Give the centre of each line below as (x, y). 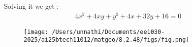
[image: (36, 32)
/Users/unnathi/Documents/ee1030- (108, 32)
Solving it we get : (32, 6)
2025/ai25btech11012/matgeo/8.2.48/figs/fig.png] (107, 40)
